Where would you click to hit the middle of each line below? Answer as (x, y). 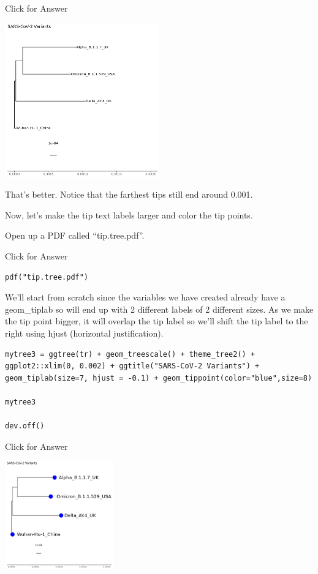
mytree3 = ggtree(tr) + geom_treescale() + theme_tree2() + (130, 354)
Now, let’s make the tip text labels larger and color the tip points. (129, 214)
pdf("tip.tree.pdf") (47, 277)
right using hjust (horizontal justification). (84, 333)
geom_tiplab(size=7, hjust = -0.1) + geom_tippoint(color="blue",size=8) (159, 378)
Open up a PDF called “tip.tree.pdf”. (75, 235)
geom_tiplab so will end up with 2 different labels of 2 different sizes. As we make (159, 309)
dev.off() (25, 426)
